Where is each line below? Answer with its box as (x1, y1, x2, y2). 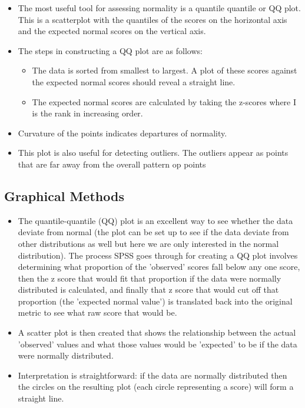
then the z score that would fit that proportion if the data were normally (18, 272, 281, 284)
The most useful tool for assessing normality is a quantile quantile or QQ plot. (18, 2, 301, 14)
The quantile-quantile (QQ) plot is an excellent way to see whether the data (18, 214, 293, 226)
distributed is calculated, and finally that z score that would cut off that (18, 283, 279, 296)
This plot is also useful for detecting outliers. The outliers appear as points (18, 146, 289, 159)
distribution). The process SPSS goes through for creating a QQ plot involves (18, 249, 298, 261)
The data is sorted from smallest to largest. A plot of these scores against (32, 64, 297, 76)
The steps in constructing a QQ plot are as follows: (18, 44, 203, 56)
